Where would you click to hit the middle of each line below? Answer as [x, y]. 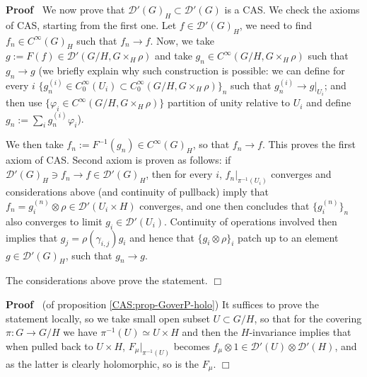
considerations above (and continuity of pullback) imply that [138, 191]
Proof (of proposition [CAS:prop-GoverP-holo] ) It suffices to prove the [162, 304]
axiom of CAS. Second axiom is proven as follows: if [118, 160]
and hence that [162, 237]
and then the [210, 332]
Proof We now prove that [65, 9]
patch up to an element [288, 237]
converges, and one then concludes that [225, 205]
